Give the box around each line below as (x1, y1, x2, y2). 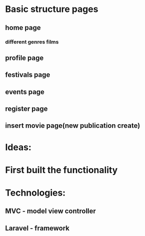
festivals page (5, 71, 50, 79)
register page (5, 105, 48, 113)
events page (5, 87, 45, 96)
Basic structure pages (5, 3, 99, 15)
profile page (5, 53, 44, 62)
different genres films (5, 38, 59, 45)
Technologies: (5, 187, 66, 199)
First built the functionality (5, 164, 118, 176)
